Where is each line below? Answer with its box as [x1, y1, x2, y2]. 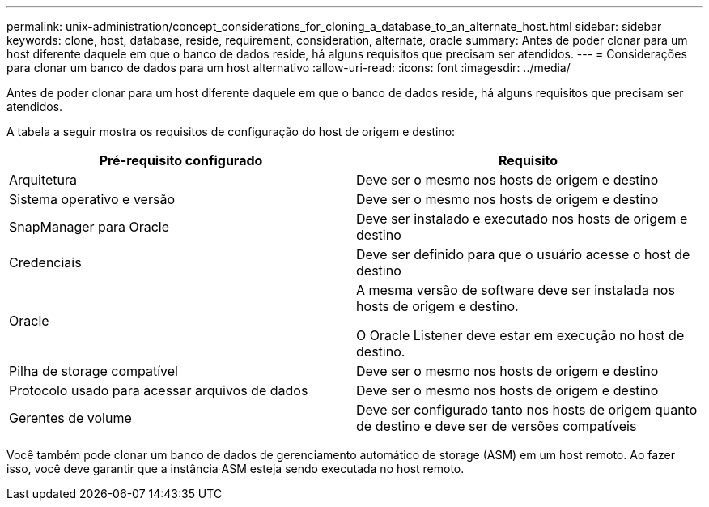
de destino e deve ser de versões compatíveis [356, 418, 637, 434]
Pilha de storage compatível [9, 363, 178, 379]
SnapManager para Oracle [9, 219, 170, 235]
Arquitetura [9, 172, 78, 188]
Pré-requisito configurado [99, 152, 263, 168]
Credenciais [9, 254, 82, 271]
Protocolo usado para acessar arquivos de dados [9, 382, 308, 398]
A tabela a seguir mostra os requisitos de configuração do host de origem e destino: [6, 125, 456, 138]
